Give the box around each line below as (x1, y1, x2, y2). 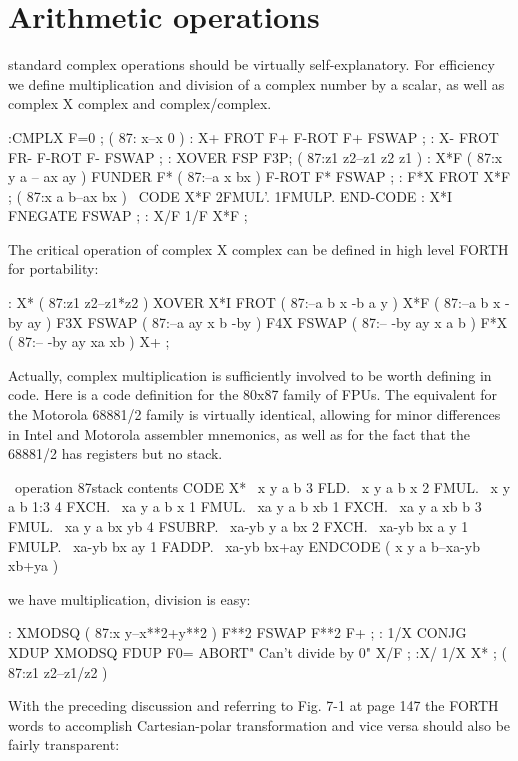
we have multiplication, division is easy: (8, 588, 251, 609)
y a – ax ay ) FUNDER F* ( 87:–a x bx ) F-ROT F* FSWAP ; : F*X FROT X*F (8, 166, 511, 187)
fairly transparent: (8, 734, 120, 755)
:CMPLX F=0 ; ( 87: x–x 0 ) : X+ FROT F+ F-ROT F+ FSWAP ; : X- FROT (8, 126, 499, 147)
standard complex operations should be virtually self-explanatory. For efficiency (8, 54, 495, 75)
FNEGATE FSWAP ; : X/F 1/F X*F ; (8, 205, 248, 226)
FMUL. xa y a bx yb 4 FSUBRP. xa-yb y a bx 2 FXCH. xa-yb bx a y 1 (8, 516, 469, 536)
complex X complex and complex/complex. (8, 93, 272, 114)
